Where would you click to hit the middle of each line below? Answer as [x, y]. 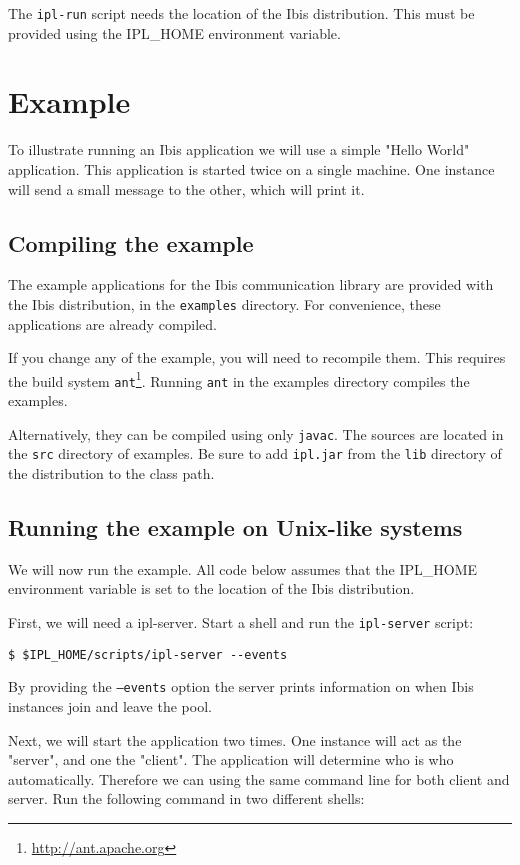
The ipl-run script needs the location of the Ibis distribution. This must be [241, 13]
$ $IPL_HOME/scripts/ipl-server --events [148, 654]
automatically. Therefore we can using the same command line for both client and [259, 778]
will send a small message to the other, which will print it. [186, 188]
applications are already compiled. [113, 323]
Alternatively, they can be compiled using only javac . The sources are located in [256, 433]
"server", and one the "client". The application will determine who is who [231, 759]
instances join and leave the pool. [110, 705]
